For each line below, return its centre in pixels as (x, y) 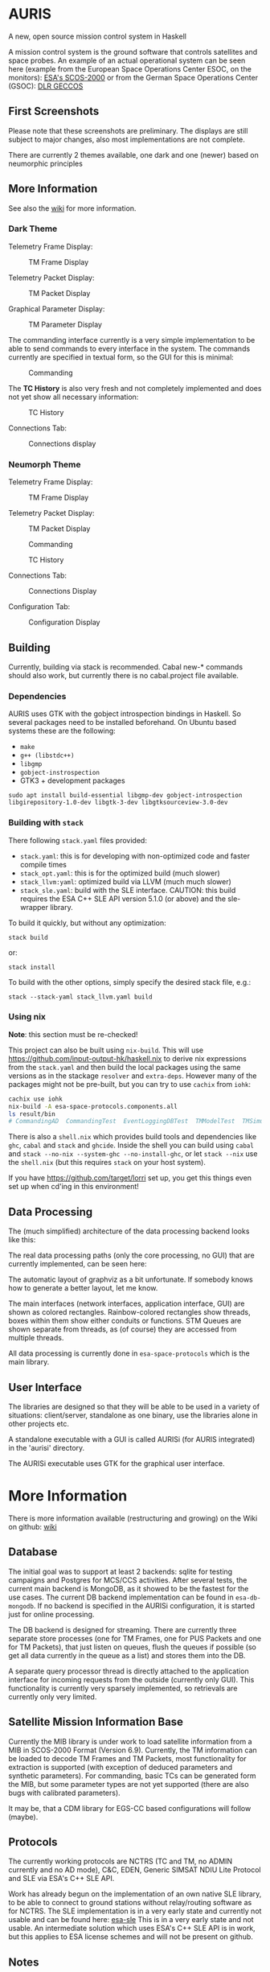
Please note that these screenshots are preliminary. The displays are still (128, 130)
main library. (29, 1362)
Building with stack (46, 823)
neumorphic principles (45, 163)
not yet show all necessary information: (74, 397)
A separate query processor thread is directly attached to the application (129, 1671)
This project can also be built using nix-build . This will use (106, 1050)
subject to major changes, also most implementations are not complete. (127, 139)
